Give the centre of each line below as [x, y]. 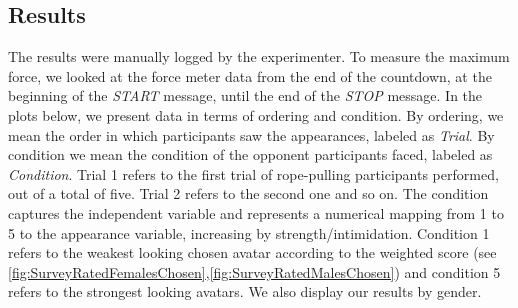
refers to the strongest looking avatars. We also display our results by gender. [245, 291]
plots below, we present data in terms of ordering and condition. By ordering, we [256, 114]
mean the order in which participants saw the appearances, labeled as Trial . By [251, 134]
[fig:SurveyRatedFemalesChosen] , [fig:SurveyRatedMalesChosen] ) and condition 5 [254, 271]
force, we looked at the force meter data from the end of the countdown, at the [250, 75]
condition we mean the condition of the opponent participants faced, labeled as [250, 154]
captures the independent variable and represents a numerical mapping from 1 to [256, 212]
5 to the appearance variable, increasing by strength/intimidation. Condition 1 [249, 232]
